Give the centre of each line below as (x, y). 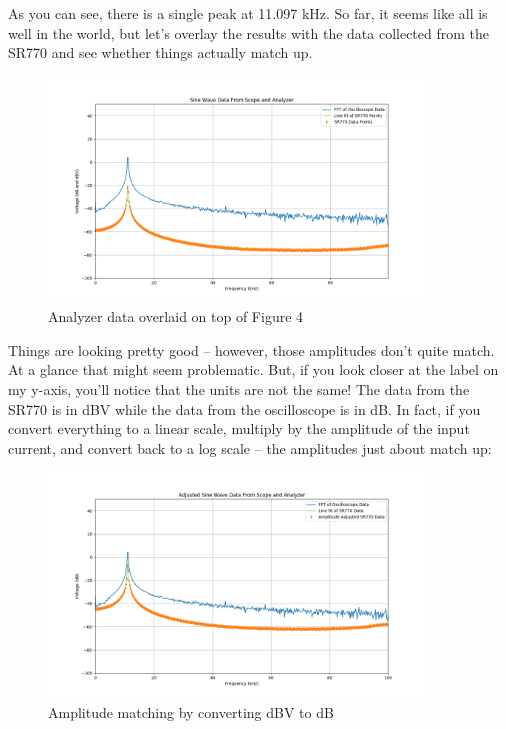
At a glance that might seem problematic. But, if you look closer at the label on (253, 369)
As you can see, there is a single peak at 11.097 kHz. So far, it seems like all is (248, 13)
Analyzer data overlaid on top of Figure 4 (176, 316)
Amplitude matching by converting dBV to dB (191, 711)
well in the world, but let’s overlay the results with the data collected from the (249, 32)
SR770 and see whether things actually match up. (160, 52)
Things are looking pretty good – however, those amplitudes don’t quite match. (251, 349)
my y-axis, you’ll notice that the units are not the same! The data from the (239, 389)
